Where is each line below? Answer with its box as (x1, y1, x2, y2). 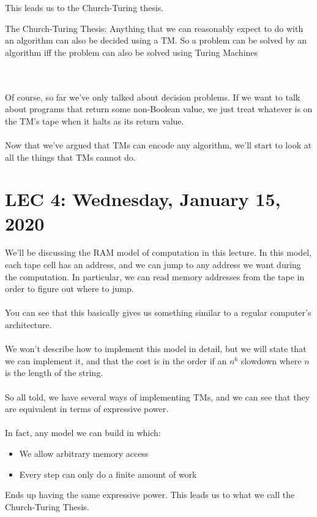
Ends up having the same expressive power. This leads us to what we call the (5, 488, 295, 501)
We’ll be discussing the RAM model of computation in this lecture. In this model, (5, 246, 312, 259)
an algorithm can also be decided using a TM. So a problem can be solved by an (5, 34, 307, 47)
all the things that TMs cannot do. (5, 150, 136, 163)
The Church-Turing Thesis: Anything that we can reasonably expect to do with (5, 21, 304, 34)
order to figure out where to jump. (5, 282, 134, 295)
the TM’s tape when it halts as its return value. (5, 114, 184, 127)
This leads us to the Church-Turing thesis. (5, 1, 164, 13)
